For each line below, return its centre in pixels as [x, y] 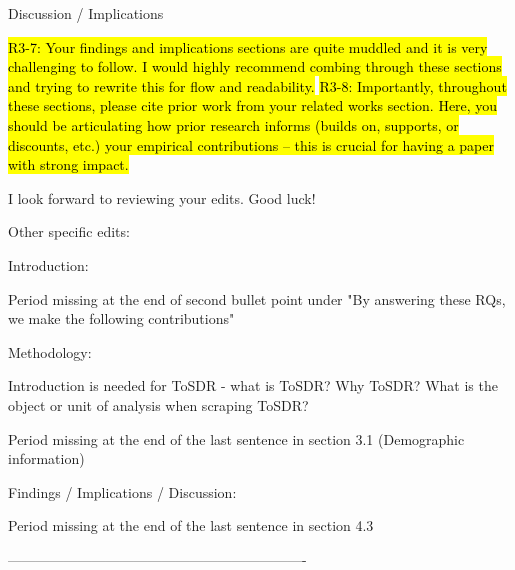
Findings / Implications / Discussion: [122, 491]
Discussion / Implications [86, 13]
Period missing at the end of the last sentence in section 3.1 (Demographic [236, 438]
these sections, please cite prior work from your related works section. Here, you [253, 105]
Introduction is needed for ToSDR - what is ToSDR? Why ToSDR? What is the [253, 385]
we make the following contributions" [121, 318]
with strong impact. [68, 164]
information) [46, 458]
